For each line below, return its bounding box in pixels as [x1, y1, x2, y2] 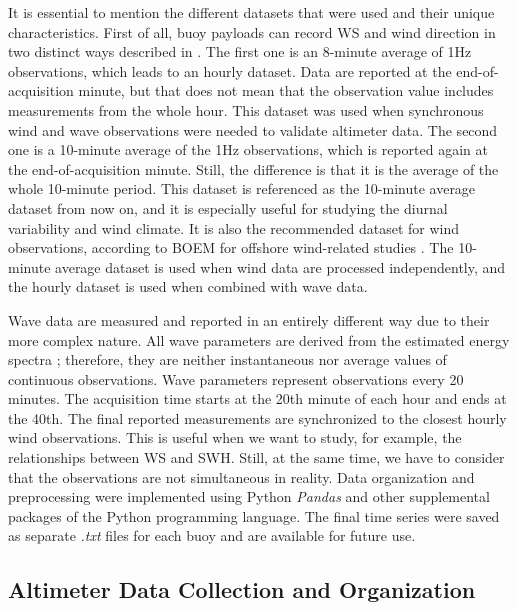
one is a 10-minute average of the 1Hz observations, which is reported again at [8, 139, 488, 160]
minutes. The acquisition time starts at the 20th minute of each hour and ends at [8, 388, 507, 409]
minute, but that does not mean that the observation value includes [78, 80, 494, 101]
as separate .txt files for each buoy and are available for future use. [8, 525, 416, 546]
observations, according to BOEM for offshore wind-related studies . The [8, 237, 454, 258]
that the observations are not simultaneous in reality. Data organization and [8, 466, 475, 487]
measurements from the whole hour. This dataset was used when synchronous [8, 99, 484, 120]
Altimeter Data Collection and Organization [8, 574, 476, 605]
